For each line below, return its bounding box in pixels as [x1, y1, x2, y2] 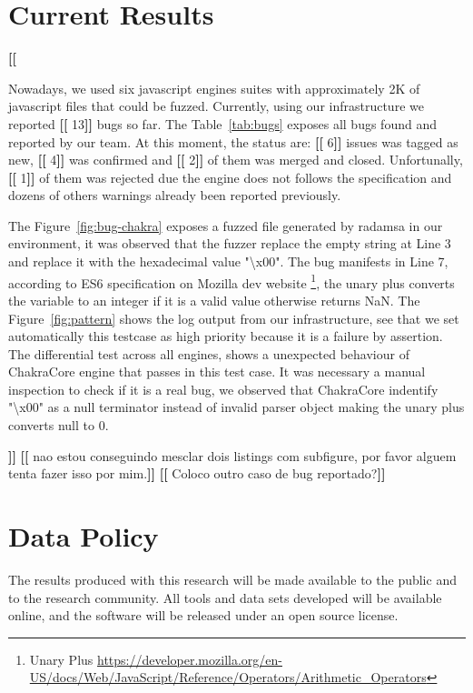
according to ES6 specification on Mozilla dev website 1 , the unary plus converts [8, 270, 455, 292]
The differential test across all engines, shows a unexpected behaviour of [8, 344, 409, 363]
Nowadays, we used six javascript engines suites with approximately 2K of [8, 78, 420, 97]
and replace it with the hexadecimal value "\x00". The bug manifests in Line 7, [8, 252, 448, 271]
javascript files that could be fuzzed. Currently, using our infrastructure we [8, 96, 424, 115]
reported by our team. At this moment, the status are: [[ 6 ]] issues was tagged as [8, 132, 458, 151]
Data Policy [8, 517, 159, 555]
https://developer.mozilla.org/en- [97, 649, 282, 668]
